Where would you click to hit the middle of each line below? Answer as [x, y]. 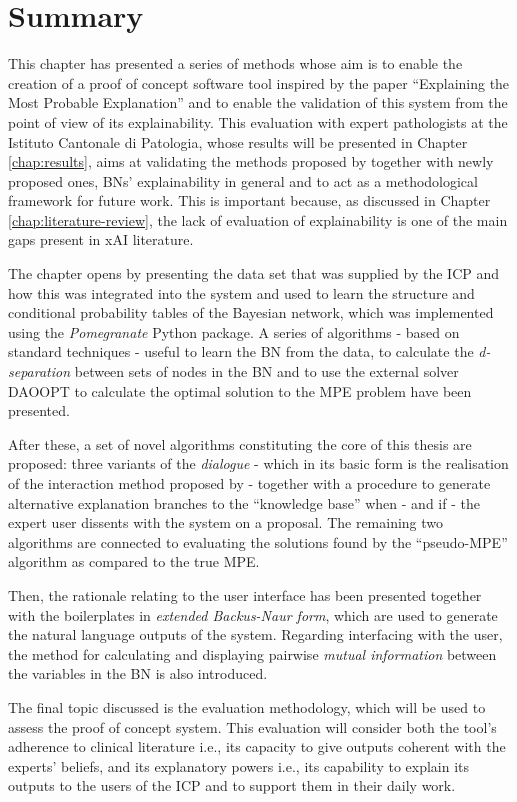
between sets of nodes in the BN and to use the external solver [266, 371]
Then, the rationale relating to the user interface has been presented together [245, 594]
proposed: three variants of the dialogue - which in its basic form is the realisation [258, 463]
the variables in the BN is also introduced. [138, 673]
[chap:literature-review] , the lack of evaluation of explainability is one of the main [258, 219]
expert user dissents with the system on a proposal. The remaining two [226, 522]
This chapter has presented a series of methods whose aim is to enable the [235, 63]
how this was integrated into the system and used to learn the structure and [241, 292]
